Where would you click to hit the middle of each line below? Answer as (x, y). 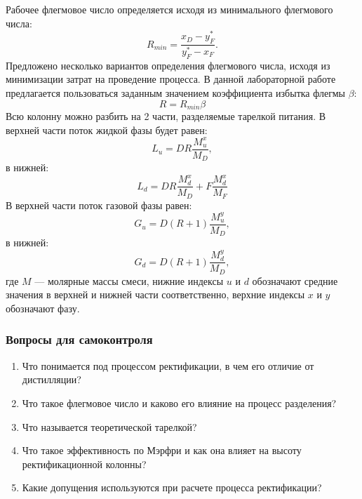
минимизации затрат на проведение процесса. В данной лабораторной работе (171, 79)
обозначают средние (295, 280)
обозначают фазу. (43, 308)
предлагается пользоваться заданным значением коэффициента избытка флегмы (175, 92)
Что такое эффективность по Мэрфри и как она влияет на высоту (162, 450)
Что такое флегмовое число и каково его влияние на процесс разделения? (179, 402)
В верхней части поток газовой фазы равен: (99, 205)
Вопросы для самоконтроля (79, 339)
